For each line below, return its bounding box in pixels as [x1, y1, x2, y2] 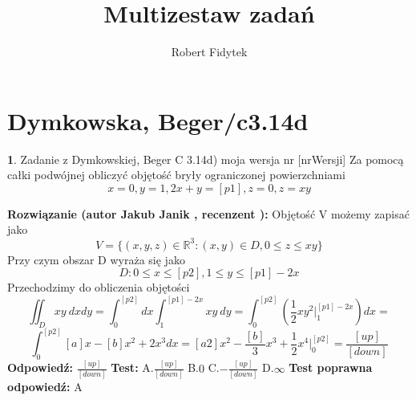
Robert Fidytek [171, 43, 248, 60]
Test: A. [111, 359, 154, 376]
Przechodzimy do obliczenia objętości [7, 279, 190, 296]
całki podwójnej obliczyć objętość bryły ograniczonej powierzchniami [7, 166, 345, 183]
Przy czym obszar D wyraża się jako [7, 251, 185, 267]
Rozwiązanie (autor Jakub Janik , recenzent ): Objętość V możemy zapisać [7, 205, 410, 222]
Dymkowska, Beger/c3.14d [7, 104, 309, 137]
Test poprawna [289, 359, 373, 376]
